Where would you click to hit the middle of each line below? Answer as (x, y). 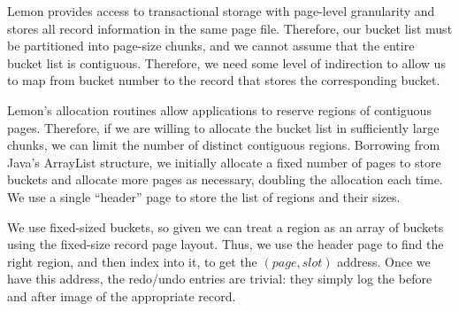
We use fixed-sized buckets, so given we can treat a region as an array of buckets (226, 226)
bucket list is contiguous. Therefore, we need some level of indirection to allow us (226, 62)
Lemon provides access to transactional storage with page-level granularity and (221, 11)
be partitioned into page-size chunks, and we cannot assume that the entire (211, 46)
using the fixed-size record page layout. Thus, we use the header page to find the (226, 244)
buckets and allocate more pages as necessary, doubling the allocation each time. (225, 179)
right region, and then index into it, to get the (132, 261)
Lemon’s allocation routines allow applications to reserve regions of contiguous (219, 109)
